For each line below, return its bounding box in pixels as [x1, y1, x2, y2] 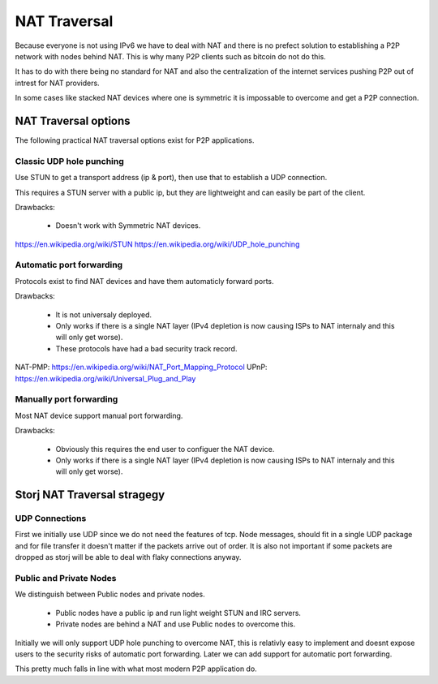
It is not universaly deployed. [55, 309, 152, 320]
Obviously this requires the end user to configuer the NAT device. [55, 444, 275, 454]
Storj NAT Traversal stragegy [15, 488, 165, 502]
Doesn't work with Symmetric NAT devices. [55, 221, 201, 230]
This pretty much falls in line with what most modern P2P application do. [15, 664, 257, 673]
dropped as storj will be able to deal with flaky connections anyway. [15, 553, 242, 562]
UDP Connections [15, 513, 87, 524]
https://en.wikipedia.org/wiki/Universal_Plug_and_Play [15, 373, 196, 383]
